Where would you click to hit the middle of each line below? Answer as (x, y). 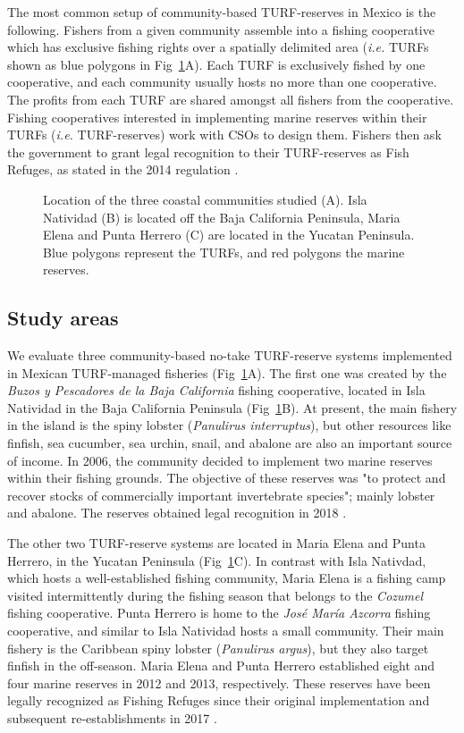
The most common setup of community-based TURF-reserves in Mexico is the (222, 12)
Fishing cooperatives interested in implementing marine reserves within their (217, 117)
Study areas (63, 318)
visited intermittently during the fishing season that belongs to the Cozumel (215, 595)
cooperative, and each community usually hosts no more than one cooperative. (222, 82)
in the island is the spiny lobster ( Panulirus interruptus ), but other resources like (229, 425)
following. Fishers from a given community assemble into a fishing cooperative (221, 29)
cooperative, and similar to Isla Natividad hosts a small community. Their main (226, 631)
